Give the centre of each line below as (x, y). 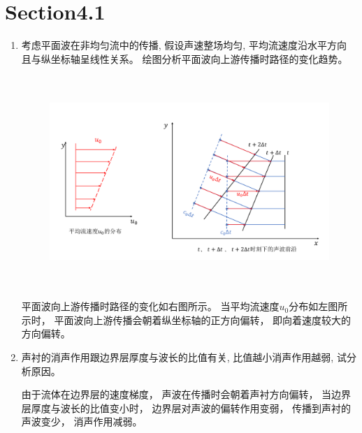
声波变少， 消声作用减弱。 (82, 421)
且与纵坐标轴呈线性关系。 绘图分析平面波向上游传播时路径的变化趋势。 (184, 58)
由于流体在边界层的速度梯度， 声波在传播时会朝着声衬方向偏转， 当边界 (186, 394)
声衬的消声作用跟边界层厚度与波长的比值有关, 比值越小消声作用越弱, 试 (184, 357)
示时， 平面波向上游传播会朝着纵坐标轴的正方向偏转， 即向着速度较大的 (186, 320)
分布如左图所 (318, 306)
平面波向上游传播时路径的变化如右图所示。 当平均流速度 (150, 306)
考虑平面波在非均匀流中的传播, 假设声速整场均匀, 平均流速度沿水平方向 (184, 45)
